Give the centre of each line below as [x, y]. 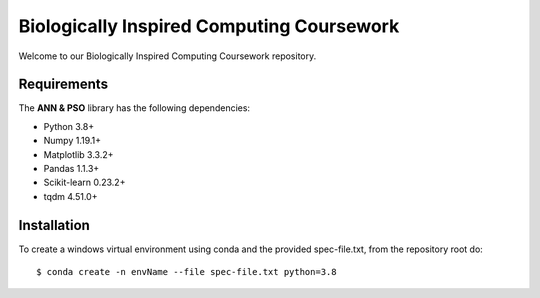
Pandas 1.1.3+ [71, 169]
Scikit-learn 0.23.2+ [84, 182]
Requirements [63, 84]
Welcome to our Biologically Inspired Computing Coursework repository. [167, 56]
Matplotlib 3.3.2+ [78, 154]
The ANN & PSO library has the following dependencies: [134, 108]
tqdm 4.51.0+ [70, 196]
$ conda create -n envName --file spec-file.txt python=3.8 [186, 272]
